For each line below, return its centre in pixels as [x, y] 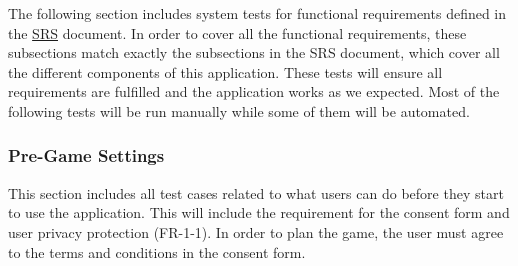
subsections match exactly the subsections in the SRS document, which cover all [254, 52]
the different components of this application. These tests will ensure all [225, 71]
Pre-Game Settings [86, 155]
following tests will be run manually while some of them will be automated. [239, 110]
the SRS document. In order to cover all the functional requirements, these [237, 32]
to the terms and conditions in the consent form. [157, 251]
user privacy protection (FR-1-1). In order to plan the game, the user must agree [256, 231]
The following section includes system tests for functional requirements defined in [257, 13]
